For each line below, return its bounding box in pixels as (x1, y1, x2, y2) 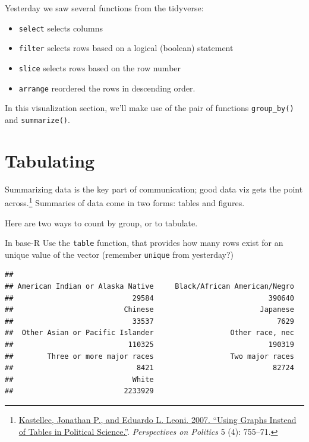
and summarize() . (5, 113, 70, 125)
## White (5, 375, 154, 384)
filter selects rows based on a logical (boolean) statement (18, 42, 234, 54)
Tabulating (5, 148, 95, 172)
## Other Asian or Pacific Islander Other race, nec (5, 329, 294, 337)
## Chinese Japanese (5, 305, 294, 314)
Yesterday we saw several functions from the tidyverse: (5, 2, 204, 14)
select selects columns (18, 21, 103, 34)
